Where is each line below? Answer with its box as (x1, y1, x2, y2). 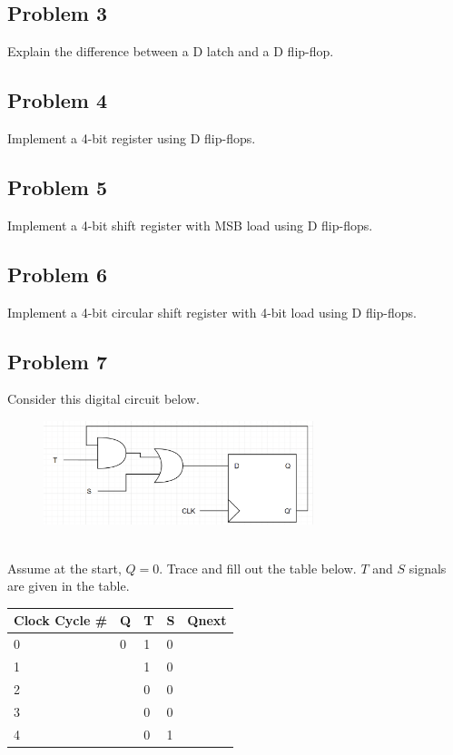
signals (409, 558, 447, 577)
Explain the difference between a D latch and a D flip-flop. (7, 42, 334, 61)
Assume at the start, (7, 558, 122, 577)
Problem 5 (7, 172, 107, 201)
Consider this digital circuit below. (7, 389, 200, 408)
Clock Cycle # (14, 611, 108, 630)
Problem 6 (7, 260, 107, 288)
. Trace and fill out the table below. (159, 558, 357, 577)
